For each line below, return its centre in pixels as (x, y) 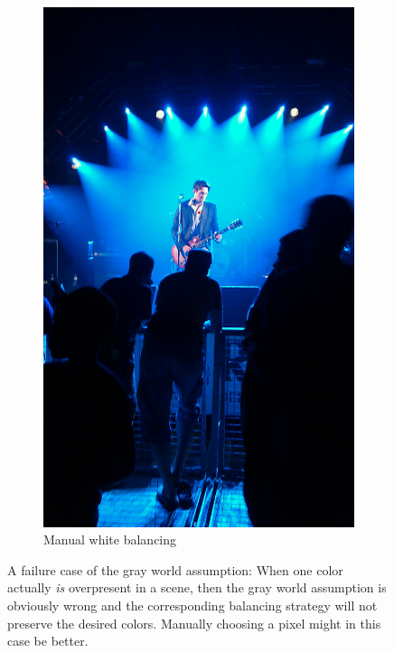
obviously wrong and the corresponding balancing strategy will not (192, 606)
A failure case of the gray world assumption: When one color (175, 569)
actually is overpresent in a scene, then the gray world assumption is (197, 587)
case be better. (48, 641)
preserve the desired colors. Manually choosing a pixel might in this (194, 623)
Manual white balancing (110, 539)
